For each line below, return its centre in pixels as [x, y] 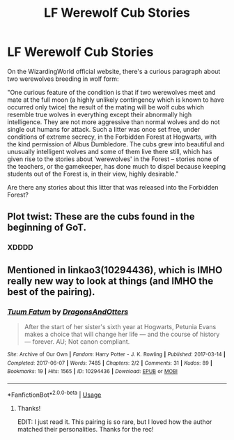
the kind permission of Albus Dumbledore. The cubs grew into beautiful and [116, 144]
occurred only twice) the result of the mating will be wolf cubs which [106, 107]
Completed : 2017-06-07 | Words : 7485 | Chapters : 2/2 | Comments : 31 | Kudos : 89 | [110, 363]
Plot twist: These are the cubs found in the [101, 217]
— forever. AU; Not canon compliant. [77, 341]
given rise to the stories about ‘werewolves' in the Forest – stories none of [113, 159]
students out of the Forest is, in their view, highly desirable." [93, 174]
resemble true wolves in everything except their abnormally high [100, 114]
